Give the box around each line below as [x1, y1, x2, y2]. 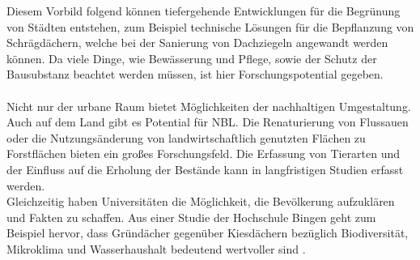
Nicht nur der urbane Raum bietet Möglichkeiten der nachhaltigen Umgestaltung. [6, 97, 411, 114]
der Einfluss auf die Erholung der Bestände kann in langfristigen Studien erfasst [6, 160, 404, 177]
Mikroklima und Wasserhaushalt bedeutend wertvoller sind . [6, 240, 306, 257]
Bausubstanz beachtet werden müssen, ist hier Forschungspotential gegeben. [6, 66, 384, 83]
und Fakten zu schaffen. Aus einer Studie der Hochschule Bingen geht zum [6, 208, 376, 225]
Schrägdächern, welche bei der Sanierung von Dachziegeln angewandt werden [6, 34, 388, 51]
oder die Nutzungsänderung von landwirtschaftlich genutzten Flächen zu [6, 129, 366, 146]
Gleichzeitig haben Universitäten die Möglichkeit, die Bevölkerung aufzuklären [6, 193, 395, 210]
